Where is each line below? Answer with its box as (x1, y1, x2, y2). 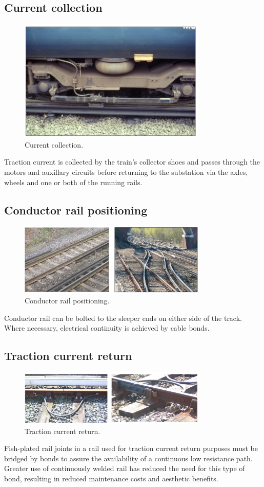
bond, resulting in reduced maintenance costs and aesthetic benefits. (4, 473, 218, 484)
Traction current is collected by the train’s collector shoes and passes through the (4, 156, 260, 167)
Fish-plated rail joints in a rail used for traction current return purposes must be (4, 443, 258, 454)
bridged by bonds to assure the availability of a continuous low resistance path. (4, 453, 253, 463)
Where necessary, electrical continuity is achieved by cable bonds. (4, 322, 210, 333)
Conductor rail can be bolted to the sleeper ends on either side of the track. (4, 312, 242, 323)
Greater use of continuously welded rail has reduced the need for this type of (4, 463, 245, 474)
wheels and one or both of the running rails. (4, 176, 143, 187)
